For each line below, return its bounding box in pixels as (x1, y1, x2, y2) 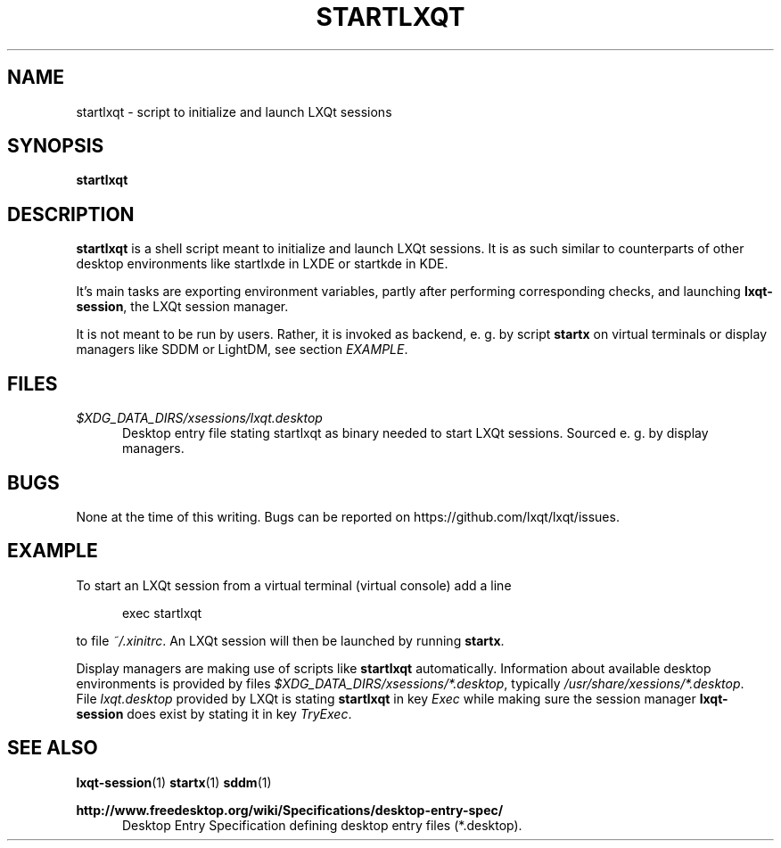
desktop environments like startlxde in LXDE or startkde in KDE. (76, 256, 448, 272)
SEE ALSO (7, 737, 98, 760)
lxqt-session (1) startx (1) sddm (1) (76, 774, 272, 790)
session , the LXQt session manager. (76, 299, 289, 315)
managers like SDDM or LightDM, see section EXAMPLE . (76, 342, 408, 358)
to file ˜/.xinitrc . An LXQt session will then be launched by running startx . (76, 632, 505, 648)
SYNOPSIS (7, 135, 104, 158)
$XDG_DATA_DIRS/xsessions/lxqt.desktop (76, 410, 323, 426)
